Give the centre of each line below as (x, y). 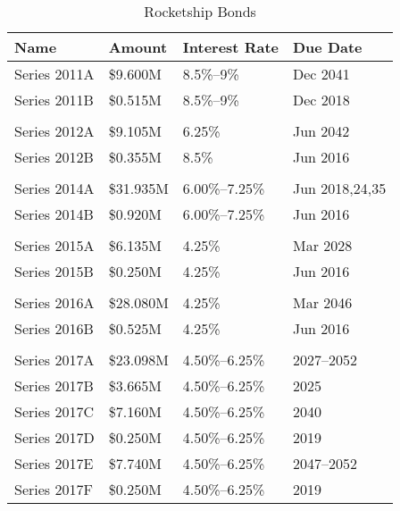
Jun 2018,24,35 (339, 188)
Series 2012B (54, 157)
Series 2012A (54, 131)
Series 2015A (54, 245)
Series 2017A (54, 360)
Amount (138, 47)
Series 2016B (54, 328)
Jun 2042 (321, 131)
